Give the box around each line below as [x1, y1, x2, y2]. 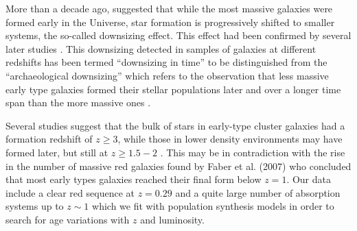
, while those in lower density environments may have [117, 132, 343, 146]
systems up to [5, 199, 64, 213]
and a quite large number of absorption [175, 185, 341, 199]
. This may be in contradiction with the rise [160, 145, 345, 159]
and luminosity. [140, 212, 205, 226]
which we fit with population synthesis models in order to [92, 199, 334, 213]
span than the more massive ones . [5, 95, 151, 110]
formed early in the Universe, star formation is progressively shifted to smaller [5, 14, 335, 29]
